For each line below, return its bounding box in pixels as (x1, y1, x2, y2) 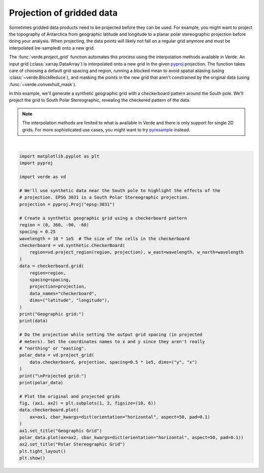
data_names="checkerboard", (29, 291, 97, 296)
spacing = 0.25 (19, 229, 56, 235)
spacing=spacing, (29, 277, 71, 283)
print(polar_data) (19, 380, 64, 385)
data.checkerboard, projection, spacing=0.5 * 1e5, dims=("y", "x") (29, 359, 198, 365)
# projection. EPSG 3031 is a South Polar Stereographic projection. (19, 195, 190, 200)
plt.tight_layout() (19, 448, 66, 454)
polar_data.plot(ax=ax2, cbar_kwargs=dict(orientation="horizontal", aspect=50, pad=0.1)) (19, 435, 244, 441)
